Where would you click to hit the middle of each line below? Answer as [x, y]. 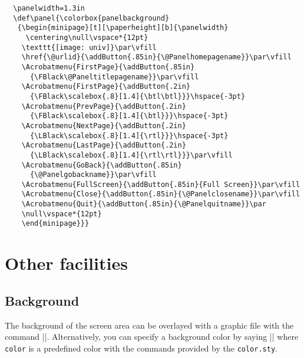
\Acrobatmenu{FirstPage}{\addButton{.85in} [108, 67]
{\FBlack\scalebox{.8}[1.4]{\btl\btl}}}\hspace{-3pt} [138, 96]
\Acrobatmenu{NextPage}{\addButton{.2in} [104, 126]
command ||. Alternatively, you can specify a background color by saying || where [152, 337]
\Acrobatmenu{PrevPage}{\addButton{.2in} [104, 106]
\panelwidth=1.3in [49, 8]
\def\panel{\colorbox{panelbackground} [91, 18]
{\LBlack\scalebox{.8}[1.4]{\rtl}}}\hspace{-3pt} [129, 135]
